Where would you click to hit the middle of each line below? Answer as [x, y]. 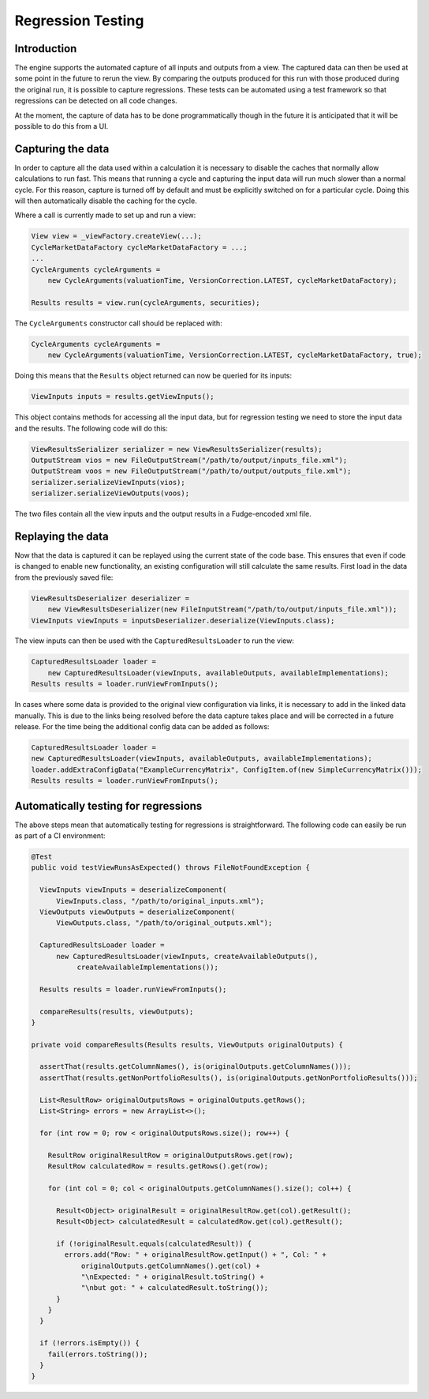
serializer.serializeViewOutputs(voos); [110, 493]
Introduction [46, 49]
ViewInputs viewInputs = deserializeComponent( [133, 890]
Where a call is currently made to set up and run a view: [105, 215]
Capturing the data [62, 149]
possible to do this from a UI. [62, 126]
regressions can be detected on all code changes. [96, 101]
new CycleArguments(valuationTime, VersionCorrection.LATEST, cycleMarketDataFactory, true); [235, 355]
